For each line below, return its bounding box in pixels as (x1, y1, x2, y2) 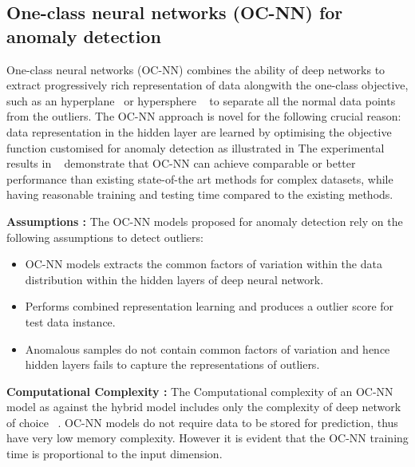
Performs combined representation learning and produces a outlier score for (25, 298, 394, 315)
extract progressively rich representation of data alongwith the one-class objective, (6, 77, 409, 93)
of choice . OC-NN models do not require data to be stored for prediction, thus (6, 414, 398, 430)
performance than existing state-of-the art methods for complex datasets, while (6, 170, 393, 187)
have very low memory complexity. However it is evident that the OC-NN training (6, 429, 409, 446)
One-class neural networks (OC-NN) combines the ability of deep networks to (6, 61, 385, 77)
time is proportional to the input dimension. (6, 445, 223, 462)
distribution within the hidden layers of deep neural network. (25, 271, 324, 287)
